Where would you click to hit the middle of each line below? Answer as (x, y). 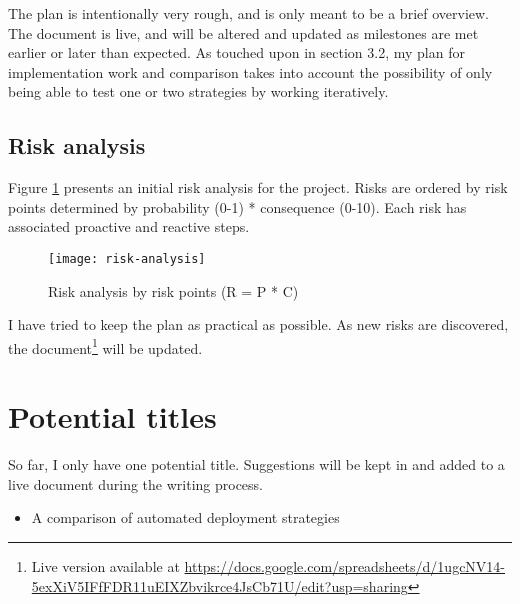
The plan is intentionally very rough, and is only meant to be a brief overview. (248, 13)
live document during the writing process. (136, 483)
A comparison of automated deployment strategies (185, 517)
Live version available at (105, 565)
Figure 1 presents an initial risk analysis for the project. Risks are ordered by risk (258, 187)
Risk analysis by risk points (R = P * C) (173, 290)
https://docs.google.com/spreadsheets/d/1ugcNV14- (345, 565)
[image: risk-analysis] (127, 258)
